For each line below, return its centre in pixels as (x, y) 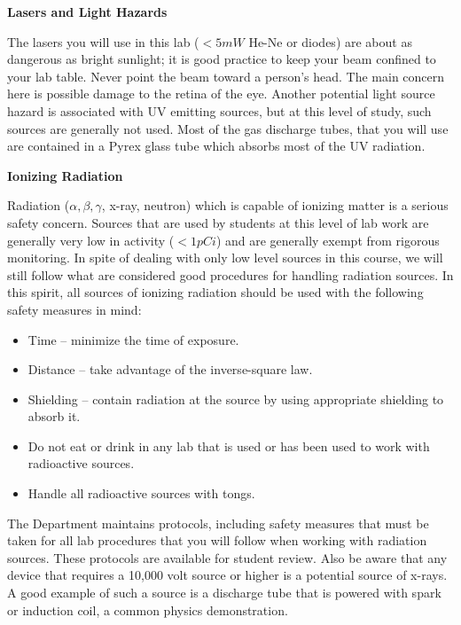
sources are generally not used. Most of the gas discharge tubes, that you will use (228, 128)
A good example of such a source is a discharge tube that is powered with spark (224, 593)
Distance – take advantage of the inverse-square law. (170, 369)
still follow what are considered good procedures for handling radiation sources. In (230, 274)
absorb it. (54, 416)
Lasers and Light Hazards (87, 12)
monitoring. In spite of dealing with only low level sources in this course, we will (225, 258)
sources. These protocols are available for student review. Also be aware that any (227, 557)
